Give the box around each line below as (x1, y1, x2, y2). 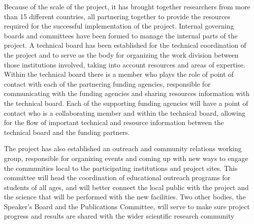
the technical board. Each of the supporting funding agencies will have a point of (4, 97, 248, 108)
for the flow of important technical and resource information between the (4, 117, 224, 128)
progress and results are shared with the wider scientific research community (4, 211, 234, 221)
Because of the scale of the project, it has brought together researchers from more (4, 1, 251, 11)
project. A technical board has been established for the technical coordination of (4, 40, 246, 50)
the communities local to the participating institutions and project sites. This (4, 162, 238, 173)
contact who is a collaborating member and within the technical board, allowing (4, 107, 246, 118)
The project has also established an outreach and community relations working (4, 143, 242, 154)
